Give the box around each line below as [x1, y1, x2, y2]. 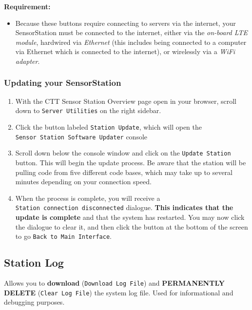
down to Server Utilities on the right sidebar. [15, 105, 161, 116]
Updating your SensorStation [4, 77, 121, 89]
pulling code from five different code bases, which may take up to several [15, 167, 233, 177]
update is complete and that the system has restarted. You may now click [15, 212, 245, 222]
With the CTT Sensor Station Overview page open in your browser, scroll [15, 96, 236, 106]
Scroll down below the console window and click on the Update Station [15, 148, 231, 158]
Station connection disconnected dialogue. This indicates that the [15, 202, 233, 213]
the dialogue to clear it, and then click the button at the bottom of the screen [15, 221, 248, 232]
